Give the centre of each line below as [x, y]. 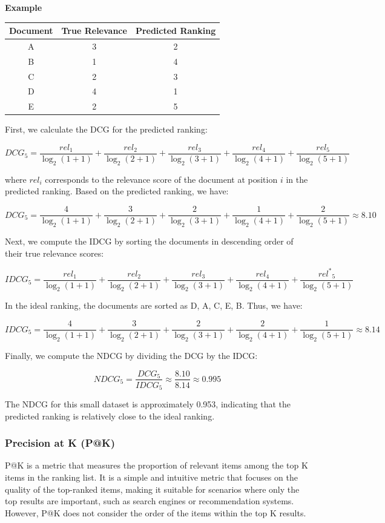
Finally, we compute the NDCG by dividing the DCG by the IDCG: [131, 355]
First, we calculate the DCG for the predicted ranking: [106, 129]
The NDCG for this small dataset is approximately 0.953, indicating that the [148, 404]
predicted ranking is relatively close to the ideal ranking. [110, 416]
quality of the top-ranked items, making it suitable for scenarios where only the [152, 489]
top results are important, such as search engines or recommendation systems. [150, 501]
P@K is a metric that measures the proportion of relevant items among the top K [156, 465]
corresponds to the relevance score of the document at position [161, 179]
